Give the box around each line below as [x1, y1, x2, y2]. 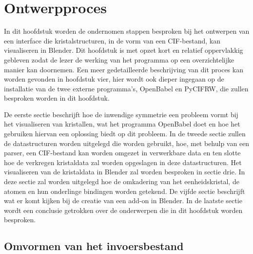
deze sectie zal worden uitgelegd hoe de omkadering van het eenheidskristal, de [4, 176, 239, 187]
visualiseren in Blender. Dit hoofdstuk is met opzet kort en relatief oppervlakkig [4, 45, 243, 55]
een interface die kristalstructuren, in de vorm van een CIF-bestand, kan [4, 35, 220, 45]
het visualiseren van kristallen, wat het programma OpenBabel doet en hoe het [4, 119, 240, 129]
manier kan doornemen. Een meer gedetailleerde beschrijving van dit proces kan [4, 64, 243, 74]
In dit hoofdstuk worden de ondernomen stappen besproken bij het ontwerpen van [4, 26, 250, 36]
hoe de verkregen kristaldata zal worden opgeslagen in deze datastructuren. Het [4, 157, 242, 167]
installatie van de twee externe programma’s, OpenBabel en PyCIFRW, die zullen [4, 83, 249, 93]
